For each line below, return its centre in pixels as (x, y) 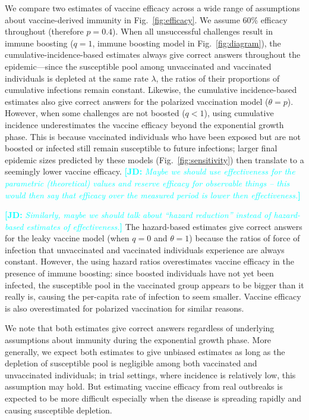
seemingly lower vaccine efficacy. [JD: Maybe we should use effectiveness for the (150, 171)
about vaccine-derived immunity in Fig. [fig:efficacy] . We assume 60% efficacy (146, 19)
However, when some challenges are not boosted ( (95, 113)
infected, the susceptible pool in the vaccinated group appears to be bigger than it (154, 284)
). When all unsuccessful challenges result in (193, 31)
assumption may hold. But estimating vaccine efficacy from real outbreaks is (144, 386)
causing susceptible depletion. (59, 410)
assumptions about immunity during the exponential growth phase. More (138, 340)
